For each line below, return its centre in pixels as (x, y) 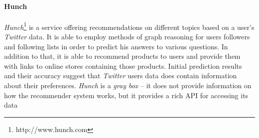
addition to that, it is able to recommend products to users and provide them (122, 56)
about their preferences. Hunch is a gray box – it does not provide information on (128, 85)
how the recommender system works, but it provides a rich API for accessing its (126, 95)
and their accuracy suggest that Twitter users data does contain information (121, 75)
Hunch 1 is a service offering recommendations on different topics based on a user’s (129, 26)
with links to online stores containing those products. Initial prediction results (123, 66)
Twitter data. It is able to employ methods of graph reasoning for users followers (127, 37)
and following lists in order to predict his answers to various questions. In (116, 46)
